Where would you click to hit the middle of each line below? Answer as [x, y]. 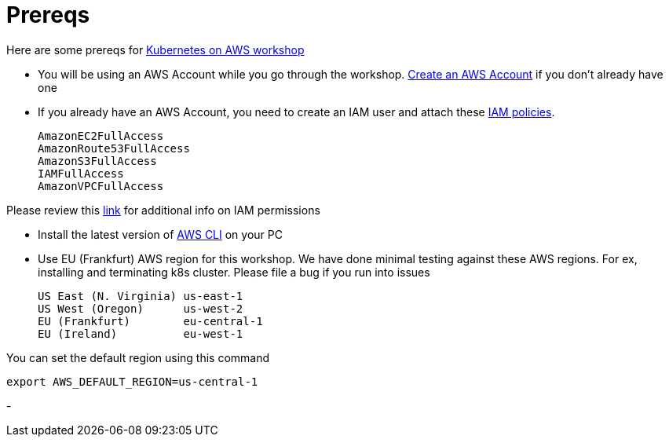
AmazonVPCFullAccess [101, 186]
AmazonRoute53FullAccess [114, 148]
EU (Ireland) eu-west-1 [141, 333]
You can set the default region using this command [138, 357]
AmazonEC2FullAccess [101, 135]
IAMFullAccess [81, 173]
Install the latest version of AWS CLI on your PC [160, 234]
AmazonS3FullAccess [97, 161]
